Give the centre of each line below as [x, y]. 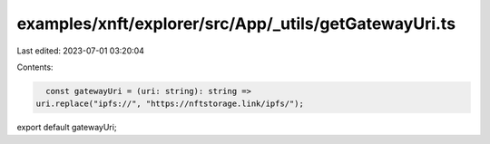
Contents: [35, 67]
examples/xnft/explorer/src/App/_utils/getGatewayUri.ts [236, 24]
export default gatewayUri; [67, 128]
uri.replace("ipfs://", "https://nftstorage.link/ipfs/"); [170, 104]
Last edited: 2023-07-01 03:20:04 [81, 51]
